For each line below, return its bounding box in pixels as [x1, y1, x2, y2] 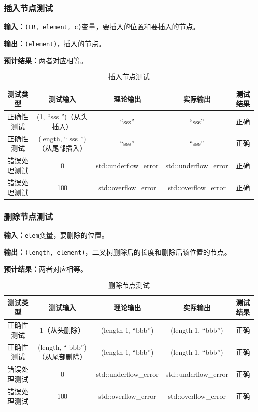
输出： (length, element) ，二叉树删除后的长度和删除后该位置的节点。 [4, 247, 231, 257]
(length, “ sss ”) [38, 133, 86, 143]
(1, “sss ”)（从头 [37, 111, 88, 122]
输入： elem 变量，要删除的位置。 [4, 230, 109, 240]
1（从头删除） [39, 325, 85, 335]
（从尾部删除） [38, 351, 87, 362]
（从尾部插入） [38, 143, 87, 153]
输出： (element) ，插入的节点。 [4, 38, 106, 48]
